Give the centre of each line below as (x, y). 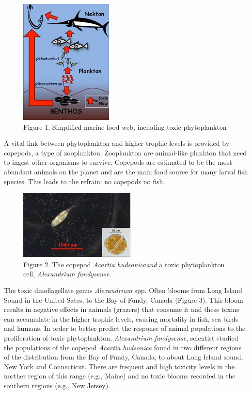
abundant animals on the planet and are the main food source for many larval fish (126, 171)
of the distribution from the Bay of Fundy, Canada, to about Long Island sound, (124, 357)
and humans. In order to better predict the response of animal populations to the (125, 328)
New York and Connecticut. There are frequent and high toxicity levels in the (119, 366)
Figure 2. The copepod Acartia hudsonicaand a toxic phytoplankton (124, 264)
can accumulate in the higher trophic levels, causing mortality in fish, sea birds (121, 318)
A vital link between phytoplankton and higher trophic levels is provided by (117, 143)
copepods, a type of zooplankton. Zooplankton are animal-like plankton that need (126, 152)
